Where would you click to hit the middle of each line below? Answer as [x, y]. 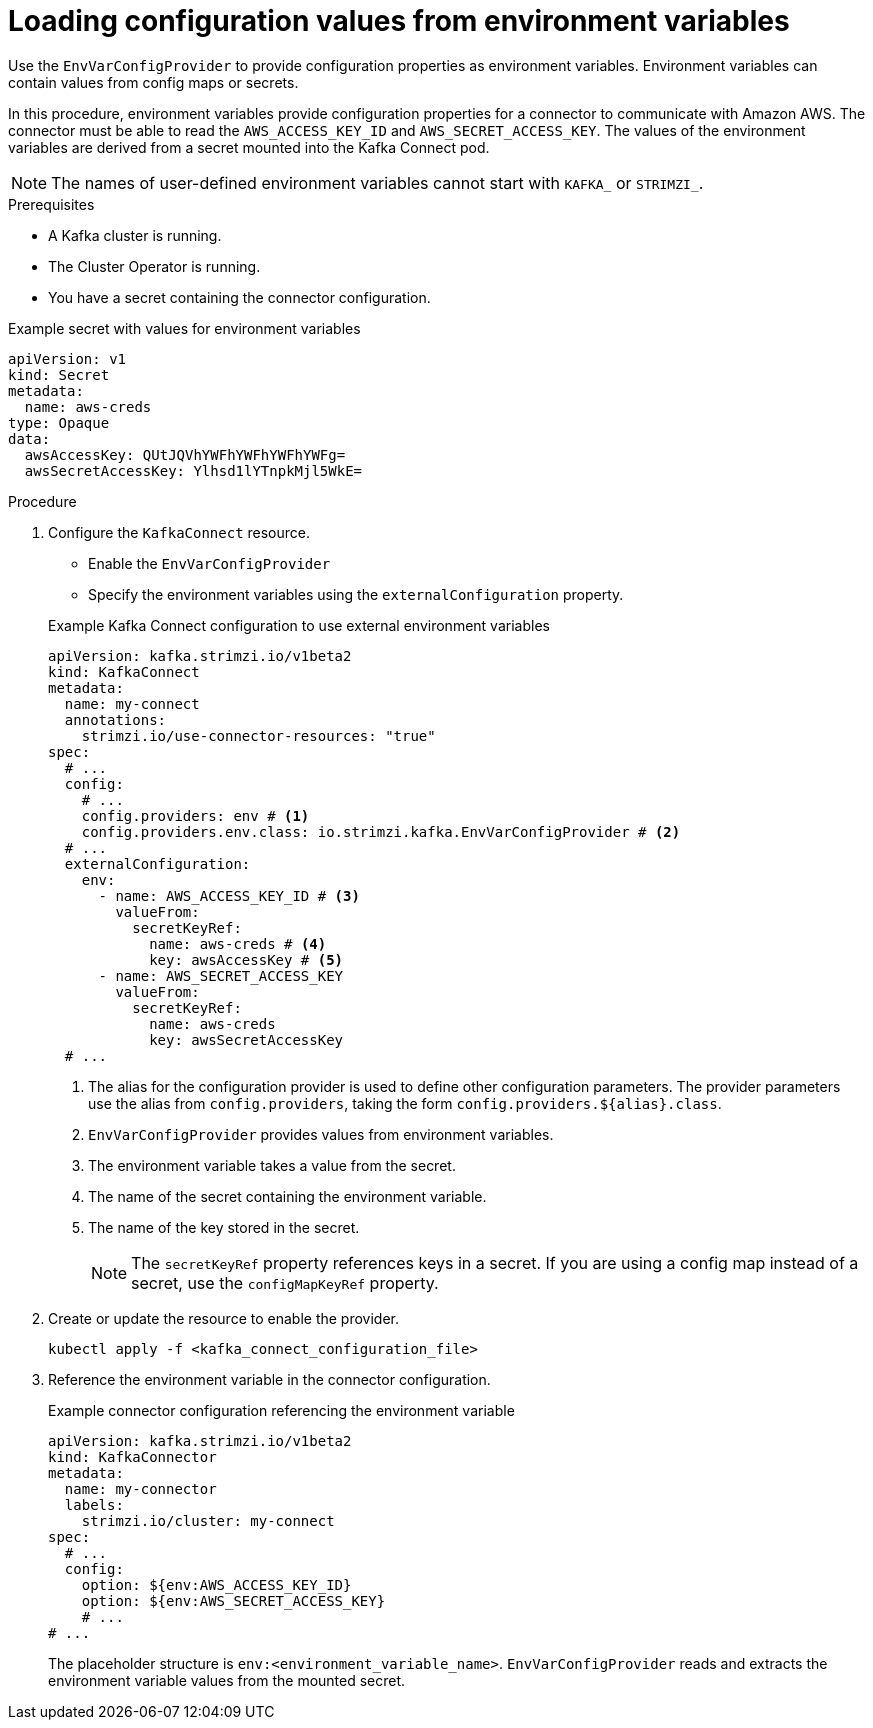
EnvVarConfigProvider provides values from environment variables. [321, 1134]
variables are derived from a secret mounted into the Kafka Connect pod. [249, 147]
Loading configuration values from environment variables [399, 21]
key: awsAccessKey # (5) [246, 959]
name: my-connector [140, 1488]
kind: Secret [59, 374]
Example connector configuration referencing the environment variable [281, 1410]
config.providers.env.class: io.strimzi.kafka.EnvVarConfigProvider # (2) [381, 831]
